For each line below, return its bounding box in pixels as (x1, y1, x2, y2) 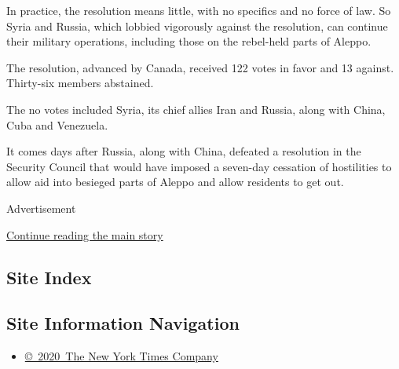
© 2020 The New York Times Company (24, 348, 218, 364)
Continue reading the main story (6, 226, 163, 243)
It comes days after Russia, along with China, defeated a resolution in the (6, 143, 361, 159)
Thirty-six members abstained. (6, 75, 154, 91)
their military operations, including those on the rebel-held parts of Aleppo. (6, 33, 372, 49)
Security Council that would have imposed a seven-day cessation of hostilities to (6, 158, 392, 174)
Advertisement (6, 199, 76, 216)
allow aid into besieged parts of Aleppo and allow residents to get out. (6, 174, 344, 190)
